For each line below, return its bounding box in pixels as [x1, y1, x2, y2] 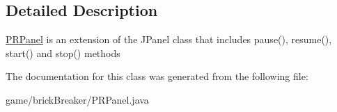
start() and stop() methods [6, 45, 120, 60]
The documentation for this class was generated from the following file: [6, 69, 308, 83]
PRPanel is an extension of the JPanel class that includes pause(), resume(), [6, 32, 332, 47]
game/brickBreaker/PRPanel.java [6, 92, 149, 106]
